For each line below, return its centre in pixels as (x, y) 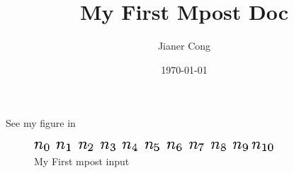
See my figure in (41, 123)
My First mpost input (82, 161)
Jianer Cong (184, 46)
